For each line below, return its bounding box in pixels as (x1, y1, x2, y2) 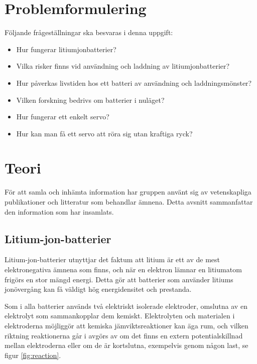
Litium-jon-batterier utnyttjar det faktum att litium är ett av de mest (5, 254, 220, 265)
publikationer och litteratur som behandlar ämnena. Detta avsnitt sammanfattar (5, 197, 253, 207)
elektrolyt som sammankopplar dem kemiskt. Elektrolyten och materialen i (5, 310, 235, 321)
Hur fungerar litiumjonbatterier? (16, 44, 116, 54)
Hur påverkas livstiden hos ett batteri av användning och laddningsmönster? (16, 77, 252, 88)
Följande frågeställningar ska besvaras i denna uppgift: (5, 27, 173, 38)
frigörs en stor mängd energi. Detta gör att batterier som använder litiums (5, 274, 233, 284)
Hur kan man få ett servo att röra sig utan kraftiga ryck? (16, 128, 193, 138)
